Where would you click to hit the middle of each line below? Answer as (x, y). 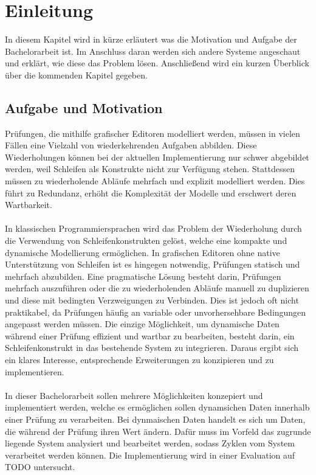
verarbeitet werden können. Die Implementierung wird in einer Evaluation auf (150, 455)
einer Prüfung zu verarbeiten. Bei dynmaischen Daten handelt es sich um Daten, (155, 419)
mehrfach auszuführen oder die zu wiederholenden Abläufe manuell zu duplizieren (157, 288)
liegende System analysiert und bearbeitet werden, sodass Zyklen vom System (150, 443)
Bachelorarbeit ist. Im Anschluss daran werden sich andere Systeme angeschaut (153, 51)
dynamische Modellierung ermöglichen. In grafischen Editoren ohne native (143, 252)
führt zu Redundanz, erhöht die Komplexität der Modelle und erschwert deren (151, 192)
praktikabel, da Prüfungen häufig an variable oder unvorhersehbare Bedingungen (156, 312)
